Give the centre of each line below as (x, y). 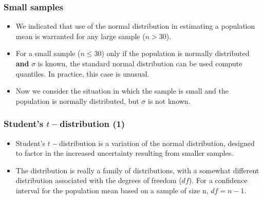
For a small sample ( (48, 53)
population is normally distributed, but (77, 101)
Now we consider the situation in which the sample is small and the (122, 91)
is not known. (169, 101)
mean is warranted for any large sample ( (80, 36)
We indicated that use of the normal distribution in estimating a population (135, 26)
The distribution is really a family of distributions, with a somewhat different (137, 170)
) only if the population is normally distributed (175, 53)
